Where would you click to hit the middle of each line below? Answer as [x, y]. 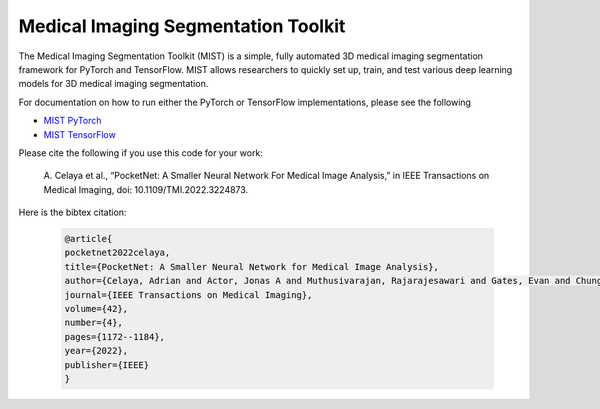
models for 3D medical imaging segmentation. [113, 84]
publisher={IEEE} [107, 364]
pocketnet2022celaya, [117, 253]
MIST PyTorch [72, 121]
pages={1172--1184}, [114, 336]
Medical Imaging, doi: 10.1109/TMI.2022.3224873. [146, 189]
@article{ [88, 239]
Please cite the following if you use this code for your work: [141, 152]
